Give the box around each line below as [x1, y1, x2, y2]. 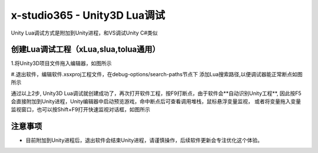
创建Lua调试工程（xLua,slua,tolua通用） [11, 45, 160, 55]
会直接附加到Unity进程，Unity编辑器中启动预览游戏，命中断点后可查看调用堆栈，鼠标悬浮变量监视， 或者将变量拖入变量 [11, 98, 302, 105]
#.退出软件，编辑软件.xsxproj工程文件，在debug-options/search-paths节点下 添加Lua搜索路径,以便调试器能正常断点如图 [11, 70, 303, 77]
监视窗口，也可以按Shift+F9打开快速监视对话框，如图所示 [11, 106, 150, 113]
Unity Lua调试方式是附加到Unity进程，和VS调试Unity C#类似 [11, 29, 158, 36]
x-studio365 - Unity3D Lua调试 [11, 9, 165, 22]
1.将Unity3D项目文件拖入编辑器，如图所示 [11, 60, 112, 67]
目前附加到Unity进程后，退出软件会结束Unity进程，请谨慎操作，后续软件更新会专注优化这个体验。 [25, 137, 263, 144]
